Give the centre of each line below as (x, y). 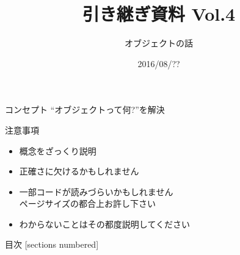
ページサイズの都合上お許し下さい (88, 203)
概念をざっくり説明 (58, 150)
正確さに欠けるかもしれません (79, 171)
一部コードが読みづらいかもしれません (96, 191)
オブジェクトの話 (159, 43)
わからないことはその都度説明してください (104, 224)
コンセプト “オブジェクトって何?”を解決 (85, 110)
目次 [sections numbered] (52, 244)
